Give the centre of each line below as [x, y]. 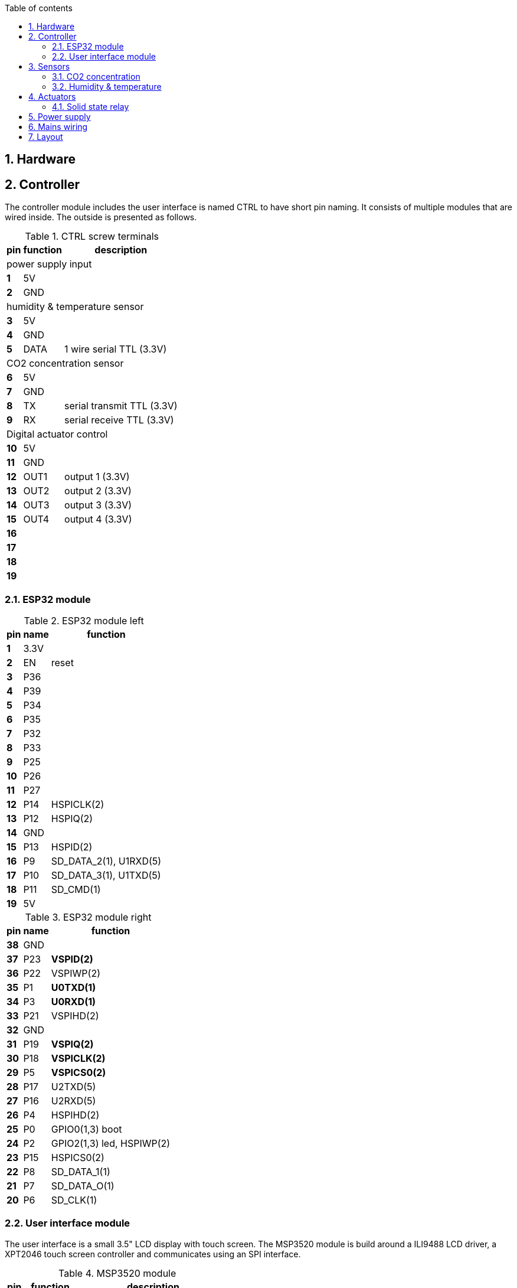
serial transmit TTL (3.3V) [121, 406]
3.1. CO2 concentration [96, 76]
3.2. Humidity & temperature [107, 87]
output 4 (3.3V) [98, 519]
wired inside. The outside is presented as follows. [101, 217]
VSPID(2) [72, 959]
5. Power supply [60, 117]
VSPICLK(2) [78, 1059]
